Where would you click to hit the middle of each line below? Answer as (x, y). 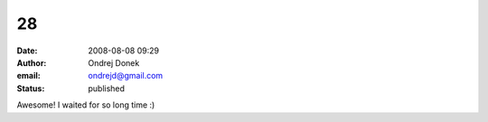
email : (28, 76)
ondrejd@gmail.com (126, 76)
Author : (32, 62)
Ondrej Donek (114, 62)
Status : (31, 88)
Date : (27, 51)
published (107, 88)
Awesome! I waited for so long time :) (86, 105)
